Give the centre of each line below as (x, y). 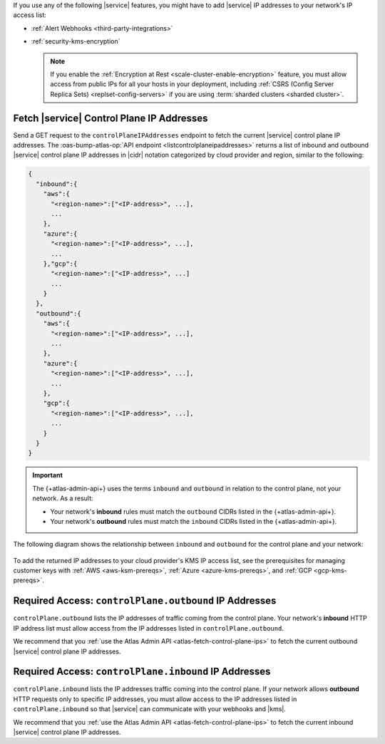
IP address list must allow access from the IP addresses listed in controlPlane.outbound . (149, 628)
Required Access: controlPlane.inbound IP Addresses (142, 672)
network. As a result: (63, 498)
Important (48, 475)
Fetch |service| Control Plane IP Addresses (111, 118)
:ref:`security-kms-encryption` (76, 41)
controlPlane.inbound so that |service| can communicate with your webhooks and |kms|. (150, 709)
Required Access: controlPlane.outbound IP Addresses (145, 601)
